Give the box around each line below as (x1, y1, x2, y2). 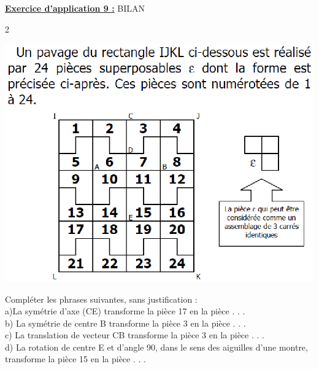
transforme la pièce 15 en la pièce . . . (5, 352, 146, 365)
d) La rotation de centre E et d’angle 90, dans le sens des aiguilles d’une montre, (5, 340, 308, 353)
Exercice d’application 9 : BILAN (5, 2, 145, 14)
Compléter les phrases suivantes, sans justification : (5, 292, 198, 305)
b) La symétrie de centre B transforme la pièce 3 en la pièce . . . (5, 316, 246, 329)
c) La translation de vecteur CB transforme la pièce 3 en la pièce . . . (5, 328, 264, 341)
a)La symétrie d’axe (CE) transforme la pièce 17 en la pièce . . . (5, 305, 245, 317)
